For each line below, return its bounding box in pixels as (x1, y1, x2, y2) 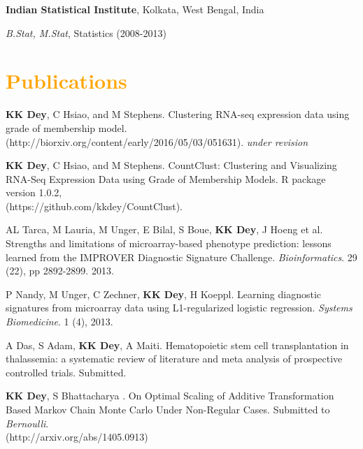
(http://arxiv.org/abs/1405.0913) (6, 429, 148, 444)
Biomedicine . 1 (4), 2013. (6, 314, 113, 329)
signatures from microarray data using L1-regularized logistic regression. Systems (6, 300, 353, 315)
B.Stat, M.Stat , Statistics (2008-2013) (6, 25, 166, 40)
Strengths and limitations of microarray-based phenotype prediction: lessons (6, 236, 332, 251)
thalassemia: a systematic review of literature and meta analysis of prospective (6, 351, 343, 366)
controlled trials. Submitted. (6, 365, 127, 379)
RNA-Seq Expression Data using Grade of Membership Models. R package (6, 171, 326, 186)
